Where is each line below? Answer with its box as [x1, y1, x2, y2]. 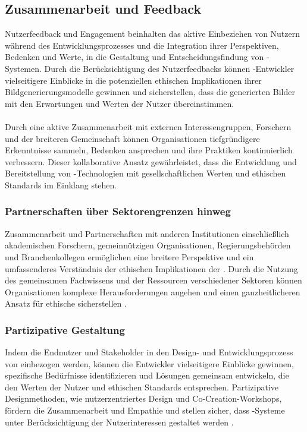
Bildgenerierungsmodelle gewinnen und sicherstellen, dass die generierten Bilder [5, 86, 295, 98]
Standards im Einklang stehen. [5, 178, 117, 191]
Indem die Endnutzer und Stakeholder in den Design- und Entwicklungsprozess [5, 346, 293, 358]
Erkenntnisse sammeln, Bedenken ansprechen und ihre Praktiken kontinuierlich [5, 144, 293, 156]
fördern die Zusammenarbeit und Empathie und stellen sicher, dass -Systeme [5, 404, 285, 417]
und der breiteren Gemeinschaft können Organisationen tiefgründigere [5, 132, 260, 144]
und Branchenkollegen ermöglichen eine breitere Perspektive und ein [5, 250, 254, 263]
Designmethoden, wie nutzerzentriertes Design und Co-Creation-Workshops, [5, 392, 282, 405]
